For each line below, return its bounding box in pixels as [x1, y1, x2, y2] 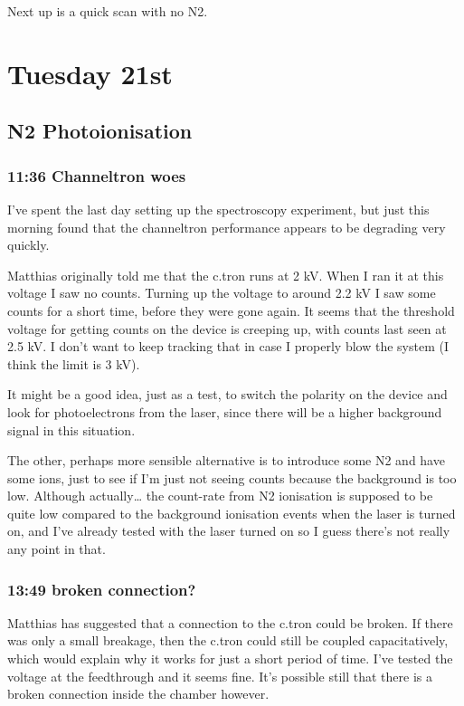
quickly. [7, 235, 50, 254]
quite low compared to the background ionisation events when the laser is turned [7, 503, 456, 522]
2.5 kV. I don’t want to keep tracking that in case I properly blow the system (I [7, 337, 449, 356]
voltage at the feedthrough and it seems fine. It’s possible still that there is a [7, 666, 432, 685]
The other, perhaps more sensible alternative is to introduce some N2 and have [7, 451, 445, 470]
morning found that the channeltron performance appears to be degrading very [7, 217, 446, 236]
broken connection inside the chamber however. [7, 684, 270, 703]
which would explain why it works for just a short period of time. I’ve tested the [7, 649, 453, 668]
